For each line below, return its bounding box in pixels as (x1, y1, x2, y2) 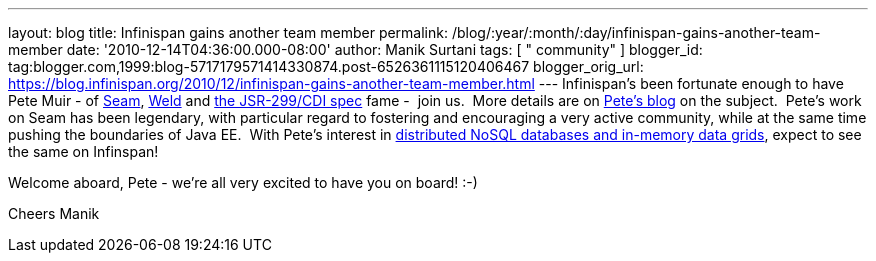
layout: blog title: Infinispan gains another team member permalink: (8, 24, 449, 41)
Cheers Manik (8, 205, 100, 222)
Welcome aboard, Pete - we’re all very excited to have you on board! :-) (8, 174, 478, 191)
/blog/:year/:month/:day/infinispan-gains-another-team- (451, 24, 821, 41)
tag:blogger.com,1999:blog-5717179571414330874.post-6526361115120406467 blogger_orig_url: (8, 58, 644, 75)
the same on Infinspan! (8, 143, 159, 160)
